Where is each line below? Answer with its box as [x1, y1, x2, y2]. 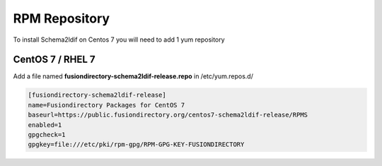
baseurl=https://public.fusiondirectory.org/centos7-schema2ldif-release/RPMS [28, 111, 308, 119]
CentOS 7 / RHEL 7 [13, 54, 95, 66]
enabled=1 [28, 121, 62, 129]
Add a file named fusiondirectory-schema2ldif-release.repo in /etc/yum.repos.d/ [13, 72, 254, 81]
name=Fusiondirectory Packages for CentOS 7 [28, 101, 185, 109]
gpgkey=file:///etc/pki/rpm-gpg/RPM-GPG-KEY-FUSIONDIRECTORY [28, 141, 245, 148]
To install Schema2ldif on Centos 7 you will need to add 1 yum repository [13, 35, 226, 44]
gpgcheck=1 [28, 131, 66, 138]
